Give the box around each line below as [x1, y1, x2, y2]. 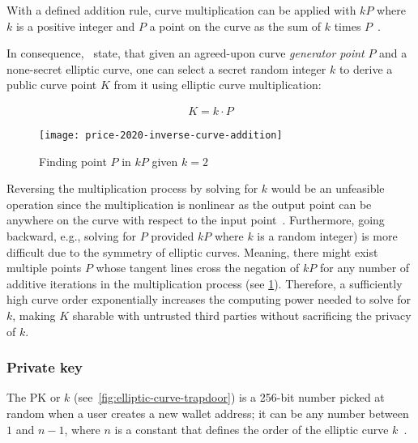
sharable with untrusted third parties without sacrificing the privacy [72, 307, 412, 323]
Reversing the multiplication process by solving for [6, 180, 258, 197]
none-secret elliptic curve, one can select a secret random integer [6, 60, 326, 77]
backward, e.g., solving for [6, 228, 137, 245]
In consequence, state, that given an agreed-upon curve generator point [6, 45, 365, 62]
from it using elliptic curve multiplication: [113, 76, 322, 93]
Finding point [39, 152, 107, 169]
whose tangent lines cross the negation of [96, 259, 300, 276]
